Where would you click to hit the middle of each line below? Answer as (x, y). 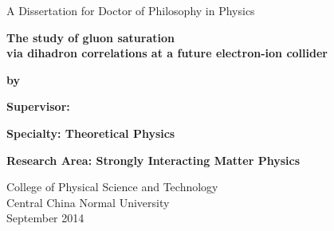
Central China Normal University (88, 202)
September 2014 (45, 218)
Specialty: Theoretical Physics (91, 133)
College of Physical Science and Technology (112, 187)
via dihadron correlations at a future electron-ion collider (167, 53)
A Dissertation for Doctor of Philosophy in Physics (131, 10)
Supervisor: (38, 106)
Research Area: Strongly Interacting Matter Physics (153, 160)
